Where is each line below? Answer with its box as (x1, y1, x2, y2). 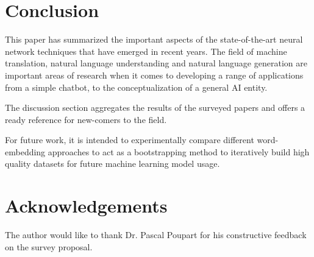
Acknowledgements (5, 193, 168, 218)
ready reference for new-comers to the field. (5, 113, 167, 125)
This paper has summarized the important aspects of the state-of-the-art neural (5, 33, 303, 46)
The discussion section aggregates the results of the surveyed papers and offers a (5, 101, 305, 114)
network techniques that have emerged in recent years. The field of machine (5, 44, 287, 57)
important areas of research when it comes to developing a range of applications (5, 68, 304, 81)
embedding (5, 145, 46, 158)
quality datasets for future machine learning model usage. (5, 157, 220, 170)
